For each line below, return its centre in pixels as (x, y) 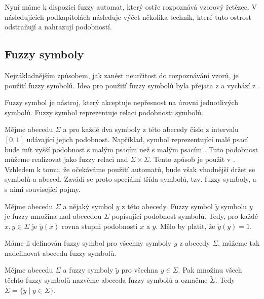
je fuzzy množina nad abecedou (53, 216)
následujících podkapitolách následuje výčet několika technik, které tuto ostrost (128, 16)
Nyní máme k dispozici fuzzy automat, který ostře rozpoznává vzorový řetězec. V (131, 7)
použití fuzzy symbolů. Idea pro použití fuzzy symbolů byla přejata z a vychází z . (132, 85)
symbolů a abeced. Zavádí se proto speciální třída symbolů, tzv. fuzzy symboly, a (130, 179)
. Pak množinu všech (210, 270)
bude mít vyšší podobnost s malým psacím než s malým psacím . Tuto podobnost (131, 149)
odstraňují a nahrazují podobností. (58, 27)
